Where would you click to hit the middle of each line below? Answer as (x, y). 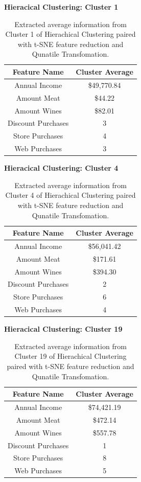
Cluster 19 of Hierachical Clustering (70, 356)
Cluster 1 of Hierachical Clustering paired (70, 34)
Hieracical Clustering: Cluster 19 (63, 329)
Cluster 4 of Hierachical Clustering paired (70, 195)
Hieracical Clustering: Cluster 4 (61, 168)
